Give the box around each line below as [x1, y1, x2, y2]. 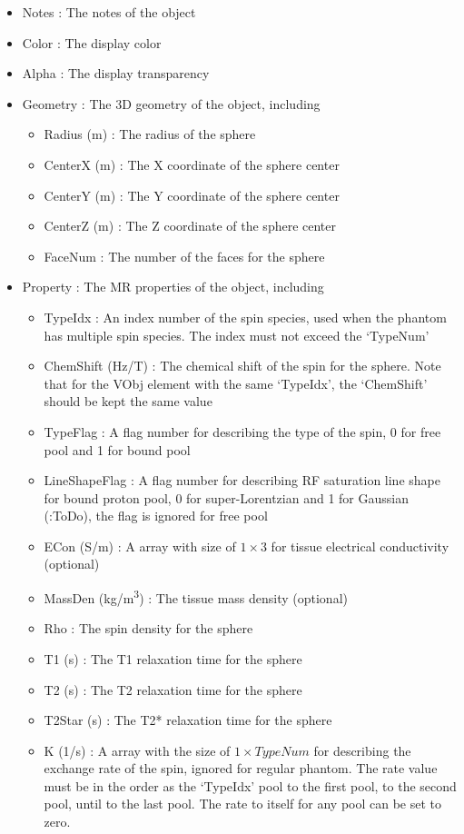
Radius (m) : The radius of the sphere [44, 124, 256, 144]
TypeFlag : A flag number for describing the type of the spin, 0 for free [44, 422, 441, 441]
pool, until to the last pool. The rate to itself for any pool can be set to [44, 794, 442, 813]
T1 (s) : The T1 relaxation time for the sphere [44, 649, 302, 668]
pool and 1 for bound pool [44, 440, 191, 459]
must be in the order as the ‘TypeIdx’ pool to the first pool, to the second [44, 776, 457, 795]
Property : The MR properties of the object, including [22, 277, 324, 296]
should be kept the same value [44, 392, 212, 411]
